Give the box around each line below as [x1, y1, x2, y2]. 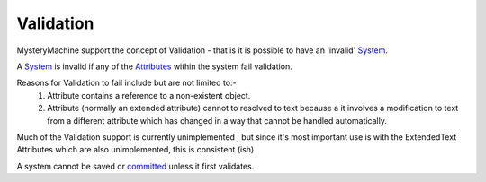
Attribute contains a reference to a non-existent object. [47, 90, 251, 100]
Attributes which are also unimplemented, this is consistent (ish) [16, 144, 255, 155]
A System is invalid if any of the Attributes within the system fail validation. [16, 61, 292, 72]
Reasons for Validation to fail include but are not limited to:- [16, 77, 238, 89]
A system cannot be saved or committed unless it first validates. [16, 160, 255, 171]
